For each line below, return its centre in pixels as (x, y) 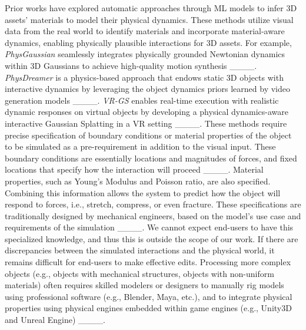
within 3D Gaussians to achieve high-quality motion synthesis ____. (131, 65)
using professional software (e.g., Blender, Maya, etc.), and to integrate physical (149, 296)
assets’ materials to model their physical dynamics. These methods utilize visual (149, 19)
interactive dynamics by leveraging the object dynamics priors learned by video (147, 89)
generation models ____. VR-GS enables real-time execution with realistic (142, 100)
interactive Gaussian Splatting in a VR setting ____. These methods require (146, 123)
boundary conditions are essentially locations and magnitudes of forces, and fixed (151, 158)
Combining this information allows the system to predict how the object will (143, 192)
